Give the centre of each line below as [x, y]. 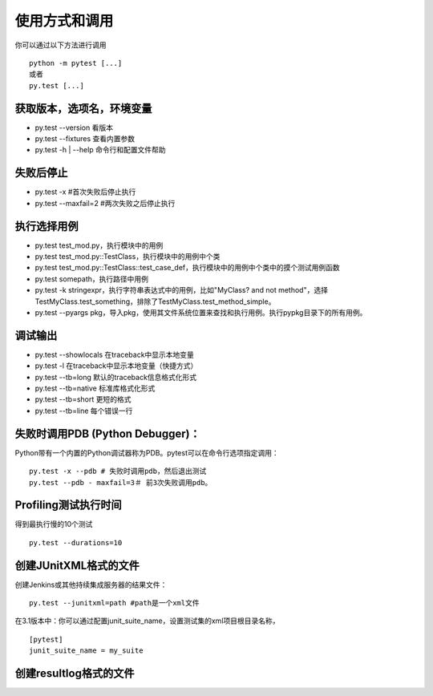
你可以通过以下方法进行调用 [61, 45]
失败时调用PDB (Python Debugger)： [107, 433]
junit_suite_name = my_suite [86, 651]
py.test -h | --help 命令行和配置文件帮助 [100, 150]
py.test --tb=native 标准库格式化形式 [95, 388]
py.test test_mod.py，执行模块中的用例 [99, 245]
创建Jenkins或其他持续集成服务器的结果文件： [91, 585]
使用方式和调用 [64, 21]
